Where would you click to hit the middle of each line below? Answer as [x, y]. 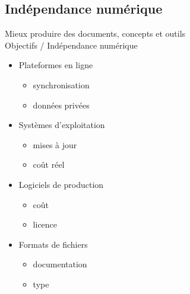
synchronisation [61, 84]
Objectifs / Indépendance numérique [71, 45]
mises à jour [55, 144]
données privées [61, 105]
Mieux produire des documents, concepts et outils [95, 33]
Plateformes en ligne [56, 65]
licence [45, 224]
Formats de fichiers [53, 244]
